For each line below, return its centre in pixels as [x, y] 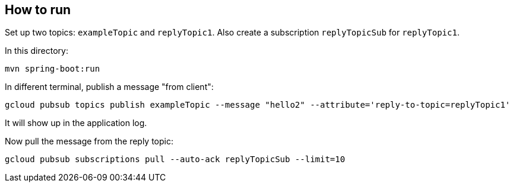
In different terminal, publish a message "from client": [109, 87]
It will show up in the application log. [76, 123]
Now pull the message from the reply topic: [89, 141]
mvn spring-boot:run [53, 69]
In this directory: [37, 51]
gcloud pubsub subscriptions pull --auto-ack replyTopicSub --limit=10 [175, 159]
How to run [38, 10]
